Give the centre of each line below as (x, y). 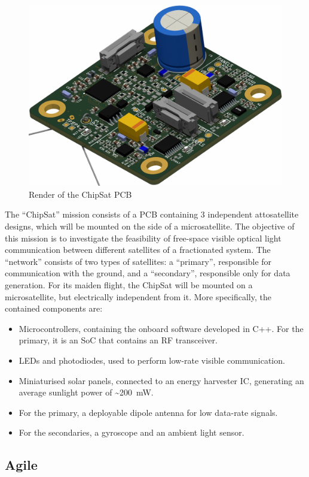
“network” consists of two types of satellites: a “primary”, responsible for (138, 261)
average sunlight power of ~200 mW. (86, 392)
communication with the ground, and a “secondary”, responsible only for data (148, 273)
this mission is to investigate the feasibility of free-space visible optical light (143, 238)
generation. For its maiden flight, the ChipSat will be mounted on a (129, 285)
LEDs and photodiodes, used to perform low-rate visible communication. (152, 360)
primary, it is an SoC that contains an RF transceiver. (118, 340)
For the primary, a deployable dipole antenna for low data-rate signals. (148, 412)
